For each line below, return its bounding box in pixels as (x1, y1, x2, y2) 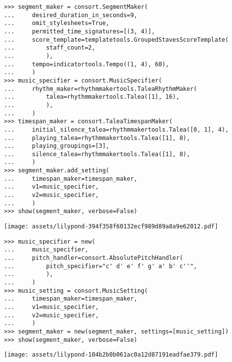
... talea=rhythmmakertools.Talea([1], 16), (4, 93, 180, 101)
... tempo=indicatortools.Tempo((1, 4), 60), (4, 60, 169, 68)
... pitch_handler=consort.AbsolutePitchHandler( (4, 254, 183, 262)
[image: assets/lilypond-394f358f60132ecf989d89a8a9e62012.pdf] (4, 223, 218, 230)
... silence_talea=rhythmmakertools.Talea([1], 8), (4, 150, 190, 158)
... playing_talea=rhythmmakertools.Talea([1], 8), (4, 134, 190, 141)
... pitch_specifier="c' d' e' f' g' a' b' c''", (4, 262, 197, 270)
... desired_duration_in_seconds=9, (4, 11, 138, 19)
